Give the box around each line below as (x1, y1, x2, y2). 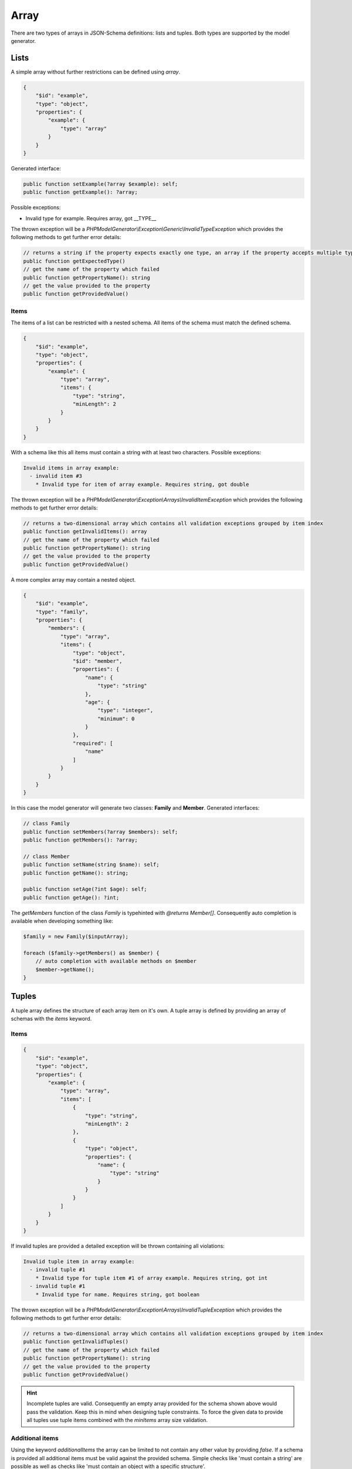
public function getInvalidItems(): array (23, 528, 147, 535)
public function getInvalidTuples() (23, 1339, 129, 1345)
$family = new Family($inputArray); (23, 933, 129, 940)
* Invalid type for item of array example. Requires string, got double (35, 481, 249, 488)
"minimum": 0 (97, 715, 135, 722)
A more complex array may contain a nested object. (11, 576, 136, 583)
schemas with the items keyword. (11, 1015, 92, 1022)
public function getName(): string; (23, 870, 129, 876)
